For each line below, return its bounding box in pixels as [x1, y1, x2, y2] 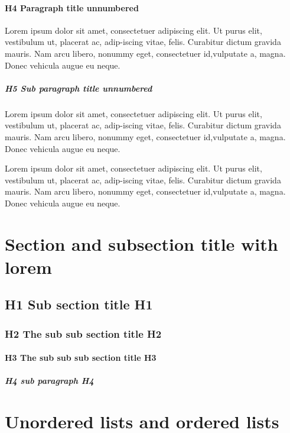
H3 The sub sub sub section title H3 [5, 351, 157, 364]
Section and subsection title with [5, 231, 278, 256]
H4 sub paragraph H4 [5, 374, 94, 387]
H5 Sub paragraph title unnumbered [5, 82, 152, 94]
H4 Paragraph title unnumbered [5, 1, 139, 14]
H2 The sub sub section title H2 [5, 326, 162, 341]
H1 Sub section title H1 [5, 295, 153, 314]
